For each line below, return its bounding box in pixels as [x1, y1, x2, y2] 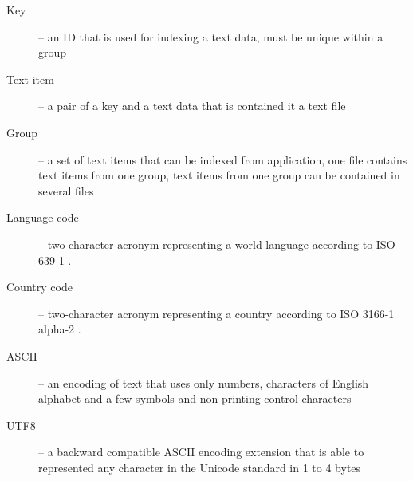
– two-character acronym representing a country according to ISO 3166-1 [38, 305, 395, 321]
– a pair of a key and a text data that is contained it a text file [38, 97, 346, 114]
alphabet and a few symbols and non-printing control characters [38, 390, 352, 407]
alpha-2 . [38, 321, 81, 337]
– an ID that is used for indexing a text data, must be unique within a [38, 28, 383, 45]
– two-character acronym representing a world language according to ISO [38, 235, 395, 252]
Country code [6, 278, 73, 295]
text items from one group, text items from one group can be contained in [38, 167, 400, 183]
